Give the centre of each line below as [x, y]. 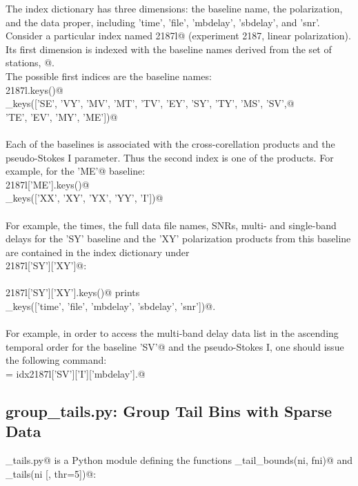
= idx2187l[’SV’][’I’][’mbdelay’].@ [76, 374]
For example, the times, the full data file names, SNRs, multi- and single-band [171, 225]
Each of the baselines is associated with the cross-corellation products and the [170, 143]
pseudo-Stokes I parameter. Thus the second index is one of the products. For [170, 157]
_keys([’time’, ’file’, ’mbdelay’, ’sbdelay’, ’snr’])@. [111, 306]
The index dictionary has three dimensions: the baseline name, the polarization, [174, 8]
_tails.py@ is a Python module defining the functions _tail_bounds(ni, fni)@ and [179, 460]
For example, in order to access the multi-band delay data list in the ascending [172, 333]
